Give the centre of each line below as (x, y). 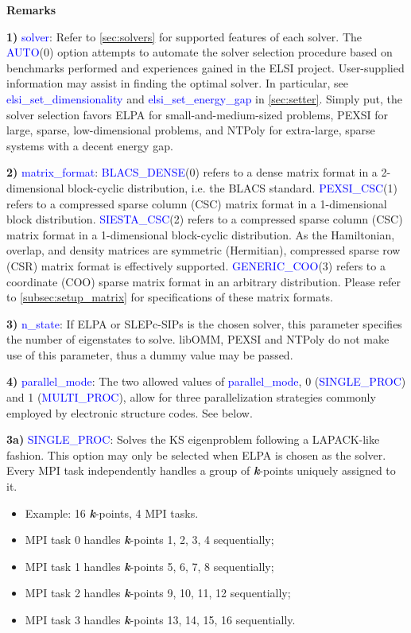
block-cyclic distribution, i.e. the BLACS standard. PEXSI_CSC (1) (233, 187)
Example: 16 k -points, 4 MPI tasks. (112, 513)
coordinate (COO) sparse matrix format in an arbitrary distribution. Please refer (204, 281)
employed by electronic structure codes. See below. (130, 412)
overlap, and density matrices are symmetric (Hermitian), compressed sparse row (204, 250)
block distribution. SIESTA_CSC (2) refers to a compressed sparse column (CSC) (205, 219)
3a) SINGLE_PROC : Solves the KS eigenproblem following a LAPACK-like (193, 439)
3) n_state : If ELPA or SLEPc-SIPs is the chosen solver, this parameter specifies (204, 323)
